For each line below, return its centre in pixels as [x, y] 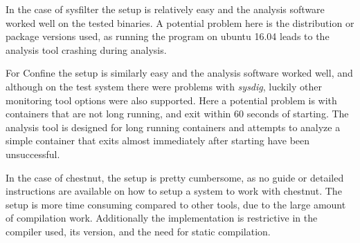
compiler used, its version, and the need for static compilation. [138, 231]
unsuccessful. [33, 154]
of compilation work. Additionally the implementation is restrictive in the [162, 218]
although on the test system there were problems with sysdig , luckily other [164, 86]
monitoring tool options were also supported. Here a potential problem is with [171, 100]
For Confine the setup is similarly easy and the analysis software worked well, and [179, 73]
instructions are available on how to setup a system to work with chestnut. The [174, 191]
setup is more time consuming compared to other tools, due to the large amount [176, 204]
